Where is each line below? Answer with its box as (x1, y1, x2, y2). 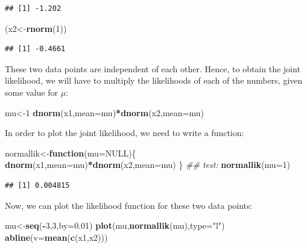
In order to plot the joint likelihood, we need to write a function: (5, 126, 244, 139)
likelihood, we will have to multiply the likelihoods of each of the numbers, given (5, 74, 303, 87)
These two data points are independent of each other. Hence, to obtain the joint (5, 62, 300, 75)
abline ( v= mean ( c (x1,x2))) (5, 231, 108, 243)
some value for (5, 85, 58, 98)
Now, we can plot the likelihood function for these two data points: (5, 199, 253, 211)
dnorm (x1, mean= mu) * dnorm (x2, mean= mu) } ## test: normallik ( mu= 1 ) (5, 158, 290, 171)
